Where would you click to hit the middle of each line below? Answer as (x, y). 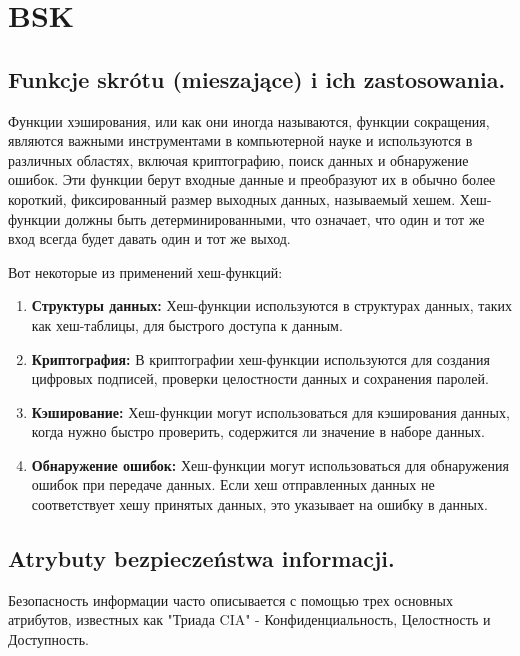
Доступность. (48, 639)
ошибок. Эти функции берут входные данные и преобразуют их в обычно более (252, 179)
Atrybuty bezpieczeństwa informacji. (201, 558)
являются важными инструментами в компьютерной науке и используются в (240, 140)
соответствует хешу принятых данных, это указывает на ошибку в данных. (259, 504)
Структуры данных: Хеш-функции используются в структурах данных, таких (272, 305)
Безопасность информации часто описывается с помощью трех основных (230, 599)
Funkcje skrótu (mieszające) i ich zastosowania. (257, 78)
